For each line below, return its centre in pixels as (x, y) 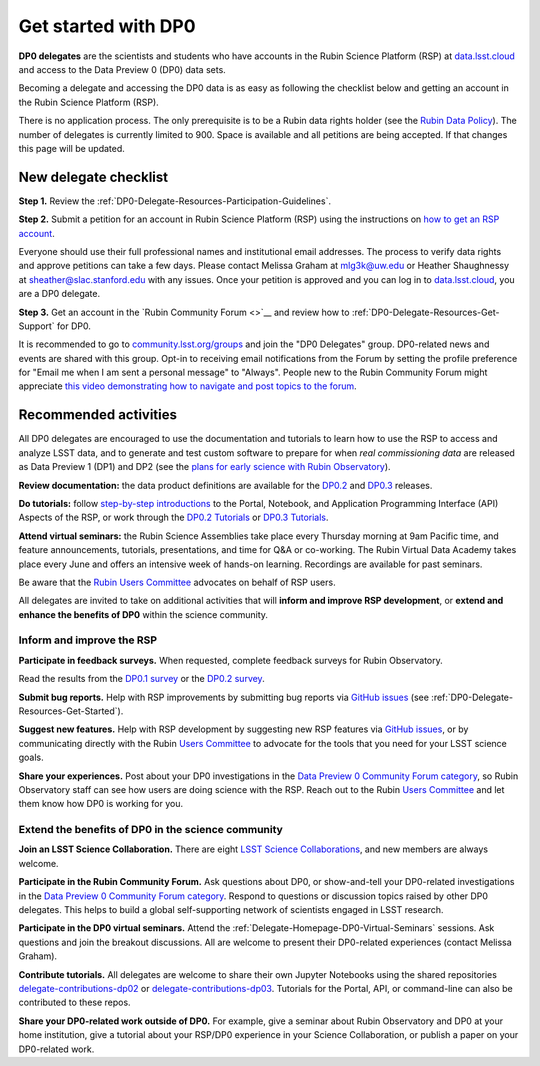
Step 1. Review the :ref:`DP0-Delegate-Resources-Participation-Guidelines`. (175, 201)
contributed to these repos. (74, 1002)
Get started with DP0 (107, 26)
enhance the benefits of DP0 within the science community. (143, 614)
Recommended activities (98, 415)
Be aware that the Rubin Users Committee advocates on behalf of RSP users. (177, 582)
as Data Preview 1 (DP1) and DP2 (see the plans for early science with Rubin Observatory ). (204, 467)
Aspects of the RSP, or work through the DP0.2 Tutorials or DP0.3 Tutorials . (173, 517)
